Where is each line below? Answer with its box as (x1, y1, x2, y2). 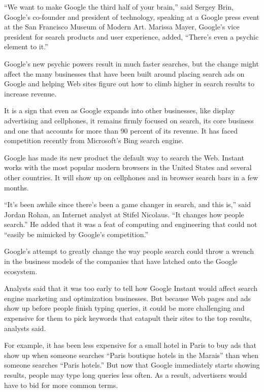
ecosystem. (4, 266, 38, 276)
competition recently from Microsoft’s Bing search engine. (4, 135, 184, 146)
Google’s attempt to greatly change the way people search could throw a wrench (4, 246, 254, 256)
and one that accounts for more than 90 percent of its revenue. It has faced (4, 125, 238, 136)
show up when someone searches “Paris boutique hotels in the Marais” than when (4, 349, 258, 360)
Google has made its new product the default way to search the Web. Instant (4, 152, 244, 162)
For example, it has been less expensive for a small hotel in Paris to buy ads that (4, 340, 256, 350)
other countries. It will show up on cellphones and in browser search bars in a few (4, 172, 258, 182)
